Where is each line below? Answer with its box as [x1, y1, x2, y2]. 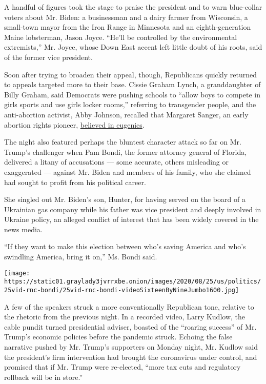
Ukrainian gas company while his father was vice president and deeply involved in [4, 204, 261, 214]
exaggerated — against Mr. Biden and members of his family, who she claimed [4, 166, 251, 177]
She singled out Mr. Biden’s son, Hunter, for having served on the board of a [4, 194, 245, 205]
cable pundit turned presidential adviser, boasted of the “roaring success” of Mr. [4, 321, 257, 332]
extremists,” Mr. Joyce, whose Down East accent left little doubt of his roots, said [4, 42, 262, 52]
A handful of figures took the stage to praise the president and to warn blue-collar [4, 2, 262, 12]
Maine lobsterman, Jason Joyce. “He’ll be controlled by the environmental [4, 31, 237, 42]
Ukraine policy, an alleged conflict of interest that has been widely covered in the [4, 214, 259, 225]
